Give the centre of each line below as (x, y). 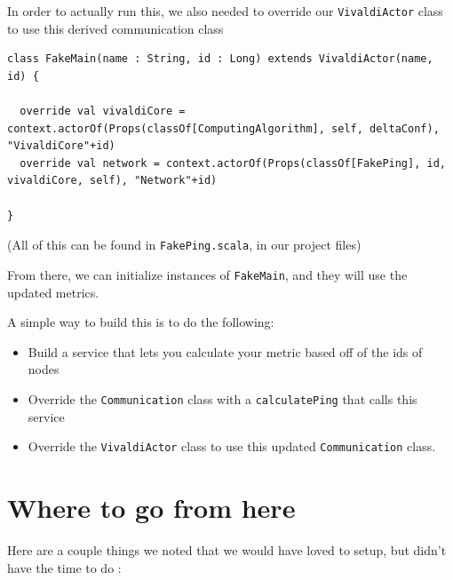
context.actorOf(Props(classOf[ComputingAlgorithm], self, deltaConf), (223, 128)
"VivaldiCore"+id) (61, 146)
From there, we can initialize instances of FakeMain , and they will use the (207, 274)
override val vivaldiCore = (103, 111)
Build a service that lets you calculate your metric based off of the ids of (225, 351)
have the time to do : (64, 567)
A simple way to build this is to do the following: (141, 322)
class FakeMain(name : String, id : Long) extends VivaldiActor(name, (220, 59)
